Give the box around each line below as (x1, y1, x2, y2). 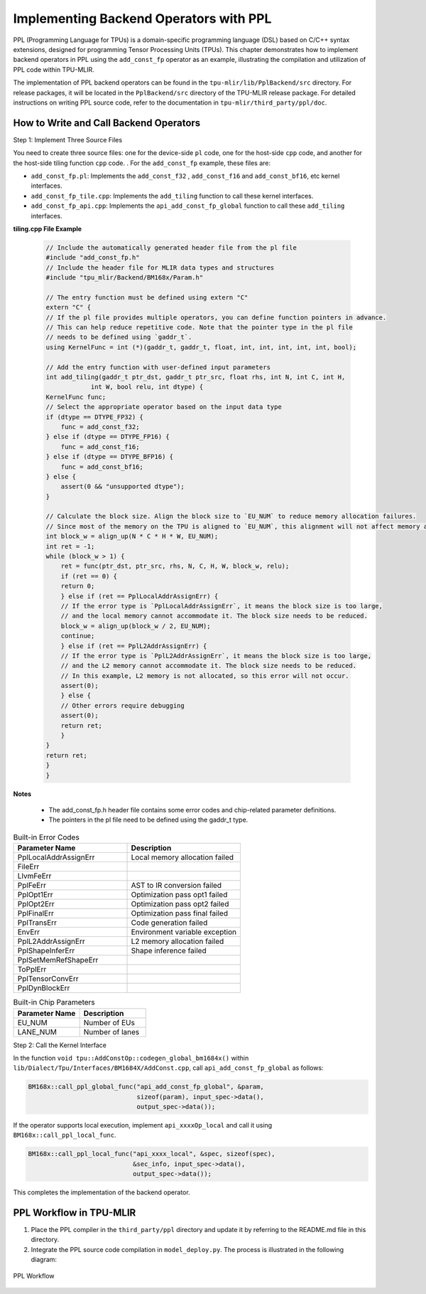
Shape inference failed (131, 946, 207, 956)
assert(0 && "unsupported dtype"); (60, 482, 185, 491)
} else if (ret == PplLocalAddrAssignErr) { (60, 592, 219, 600)
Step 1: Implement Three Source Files (13, 135, 123, 144)
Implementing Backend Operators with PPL (13, 11, 272, 26)
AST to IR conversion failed (131, 881, 222, 891)
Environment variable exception (131, 927, 237, 937)
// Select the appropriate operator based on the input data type (45, 403, 282, 411)
